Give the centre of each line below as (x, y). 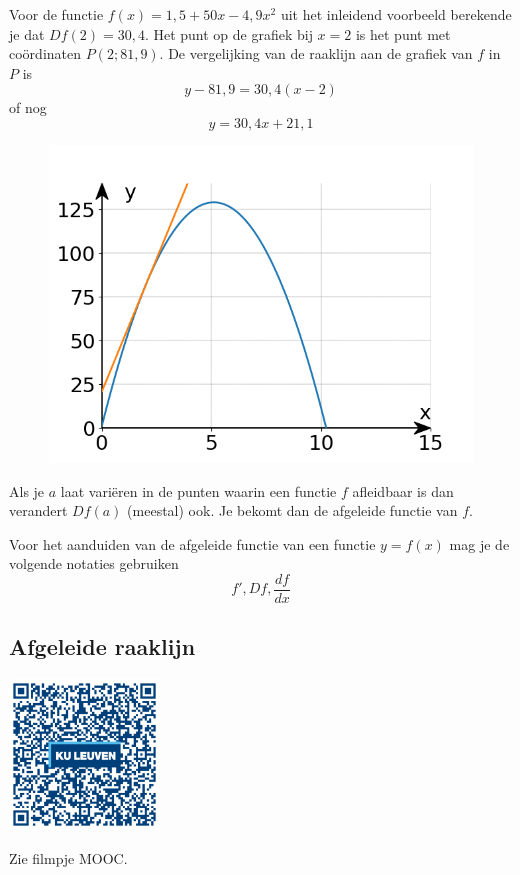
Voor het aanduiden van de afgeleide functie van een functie (192, 543)
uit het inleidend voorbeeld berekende (396, 14)
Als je (27, 490)
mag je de (479, 543)
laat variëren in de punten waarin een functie (198, 490)
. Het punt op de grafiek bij (228, 33)
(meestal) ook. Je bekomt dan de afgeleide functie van (292, 510)
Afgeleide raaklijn (102, 646)
